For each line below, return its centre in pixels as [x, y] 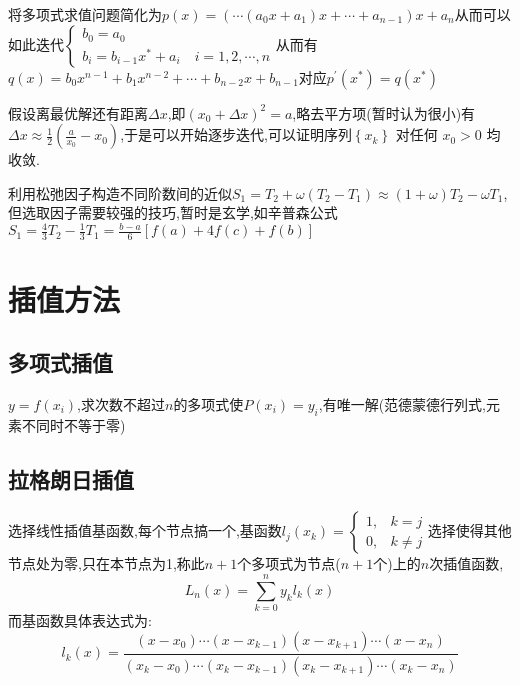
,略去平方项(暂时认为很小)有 [384, 112]
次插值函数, [466, 563]
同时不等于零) [80, 424]
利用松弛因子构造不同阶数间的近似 [120, 192]
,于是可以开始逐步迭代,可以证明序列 [236, 134]
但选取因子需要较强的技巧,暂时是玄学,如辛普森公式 [173, 212]
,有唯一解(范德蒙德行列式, [402, 403]
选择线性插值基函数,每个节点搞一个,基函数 [145, 530]
